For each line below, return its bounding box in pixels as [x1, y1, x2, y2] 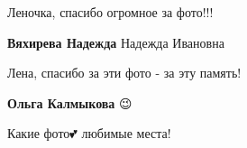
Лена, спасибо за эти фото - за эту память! [7, 63, 242, 82]
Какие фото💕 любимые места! [7, 124, 171, 143]
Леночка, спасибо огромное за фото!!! [7, 3, 214, 21]
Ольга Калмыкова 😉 [7, 93, 133, 112]
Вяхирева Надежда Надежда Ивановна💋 [7, 32, 228, 51]
